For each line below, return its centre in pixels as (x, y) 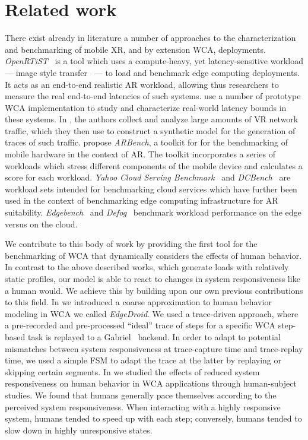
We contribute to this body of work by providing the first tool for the (131, 244)
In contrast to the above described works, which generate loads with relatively (147, 267)
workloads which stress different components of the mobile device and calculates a (154, 165)
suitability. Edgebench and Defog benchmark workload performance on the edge (153, 212)
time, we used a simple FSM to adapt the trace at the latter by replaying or (143, 360)
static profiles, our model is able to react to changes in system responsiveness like (153, 278)
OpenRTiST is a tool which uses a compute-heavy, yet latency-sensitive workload (154, 61)
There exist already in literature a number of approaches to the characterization (150, 38)
